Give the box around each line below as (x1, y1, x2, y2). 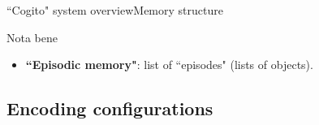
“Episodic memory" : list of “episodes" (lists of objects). (25, 56, 313, 73)
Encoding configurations (6, 96, 213, 121)
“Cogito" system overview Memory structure (6, 2, 223, 18)
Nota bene (6, 28, 58, 45)
